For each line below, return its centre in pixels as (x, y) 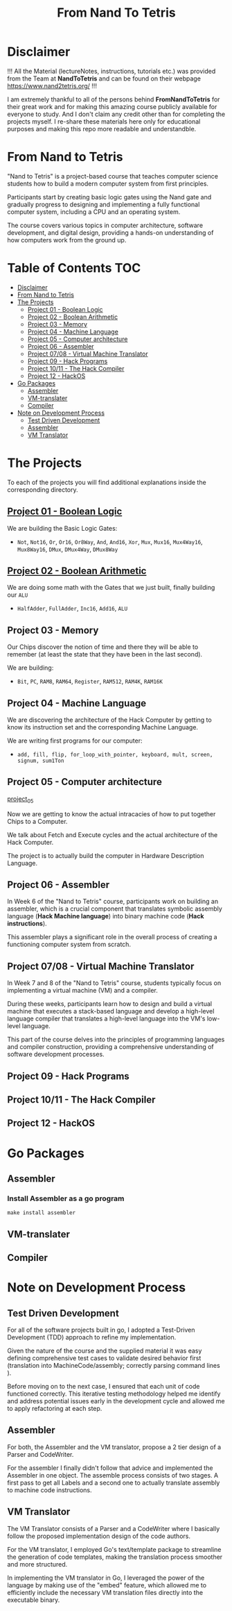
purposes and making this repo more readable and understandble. (102, 129)
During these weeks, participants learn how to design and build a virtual (110, 1004)
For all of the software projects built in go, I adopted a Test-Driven (101, 1330)
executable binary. (34, 1600)
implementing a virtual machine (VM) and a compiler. (82, 991)
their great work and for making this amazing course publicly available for (112, 106)
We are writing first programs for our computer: (75, 741)
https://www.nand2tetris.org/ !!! (52, 85)
